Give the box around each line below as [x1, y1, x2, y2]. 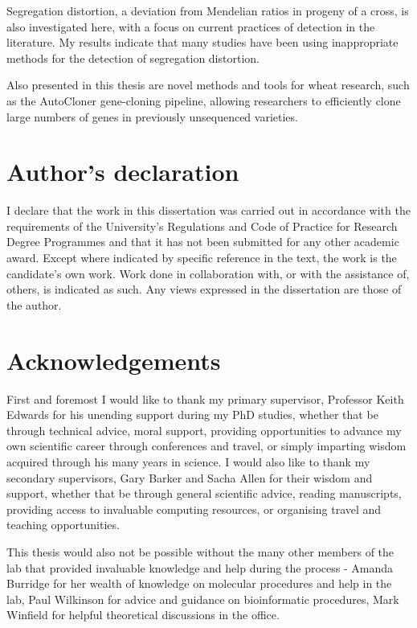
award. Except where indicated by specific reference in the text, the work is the [6, 249, 397, 266]
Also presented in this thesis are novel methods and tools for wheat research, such [6, 76, 410, 93]
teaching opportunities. [6, 516, 120, 533]
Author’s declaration [6, 155, 239, 188]
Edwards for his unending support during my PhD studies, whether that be [6, 406, 378, 423]
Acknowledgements [6, 343, 221, 376]
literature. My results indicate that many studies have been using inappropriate [6, 34, 399, 51]
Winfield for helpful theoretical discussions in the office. [6, 606, 280, 623]
